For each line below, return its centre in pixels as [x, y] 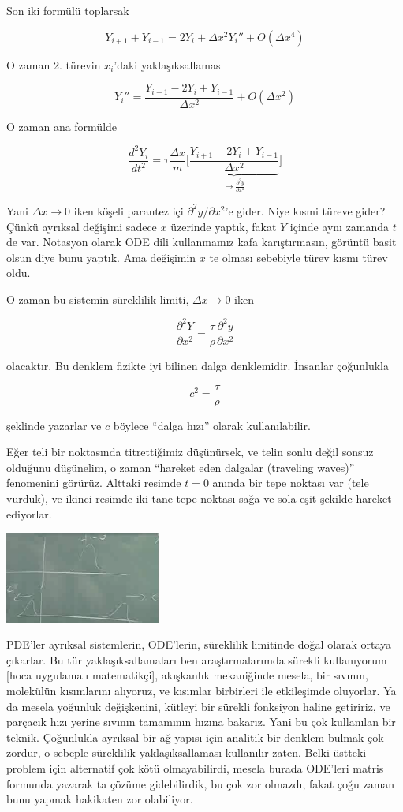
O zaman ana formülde [62, 126]
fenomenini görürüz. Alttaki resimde [94, 483]
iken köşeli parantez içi [129, 210]
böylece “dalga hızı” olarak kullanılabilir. [212, 425]
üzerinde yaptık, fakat [224, 226]
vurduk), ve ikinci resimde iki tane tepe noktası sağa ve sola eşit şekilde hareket [199, 498]
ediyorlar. [29, 513]
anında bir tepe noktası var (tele [291, 483]
